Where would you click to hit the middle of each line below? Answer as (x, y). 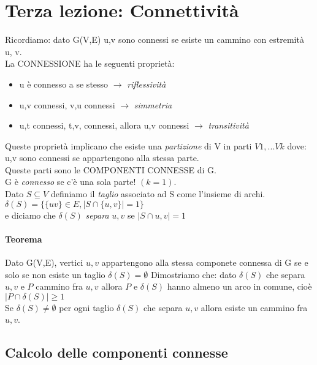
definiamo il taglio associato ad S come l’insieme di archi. (158, 194)
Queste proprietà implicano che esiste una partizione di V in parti (128, 145)
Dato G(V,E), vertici (44, 262)
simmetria (153, 104)
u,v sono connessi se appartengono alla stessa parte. (102, 158)
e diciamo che (30, 215)
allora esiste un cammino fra (254, 307)
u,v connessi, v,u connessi (67, 104)
